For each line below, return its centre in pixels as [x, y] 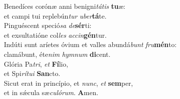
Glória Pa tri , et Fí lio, [36, 63]
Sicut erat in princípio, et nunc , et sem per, [69, 83]
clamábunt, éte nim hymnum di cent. [57, 54]
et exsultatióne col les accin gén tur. [55, 35]
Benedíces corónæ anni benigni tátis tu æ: [65, 6]
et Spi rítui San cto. [32, 73]
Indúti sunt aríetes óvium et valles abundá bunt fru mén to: [90, 44]
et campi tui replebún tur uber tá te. [55, 15]
